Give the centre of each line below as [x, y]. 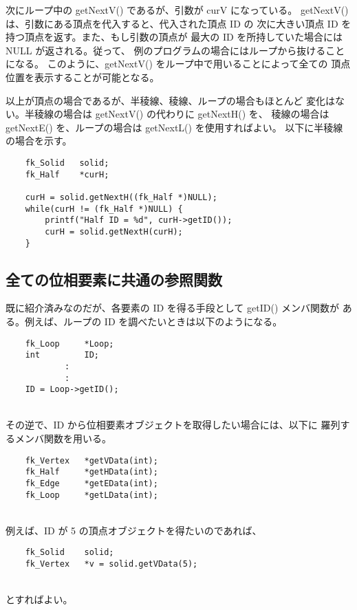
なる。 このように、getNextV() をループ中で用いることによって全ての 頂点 [183, 64]
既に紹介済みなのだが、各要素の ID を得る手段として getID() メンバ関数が [172, 308]
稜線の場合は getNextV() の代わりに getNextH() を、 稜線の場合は [182, 114]
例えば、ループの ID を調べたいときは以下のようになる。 [153, 321]
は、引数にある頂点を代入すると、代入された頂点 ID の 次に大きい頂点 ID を [178, 23]
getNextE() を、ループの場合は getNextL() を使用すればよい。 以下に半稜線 [174, 127]
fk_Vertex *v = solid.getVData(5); [111, 564]
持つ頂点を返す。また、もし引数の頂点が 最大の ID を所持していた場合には [174, 37]
